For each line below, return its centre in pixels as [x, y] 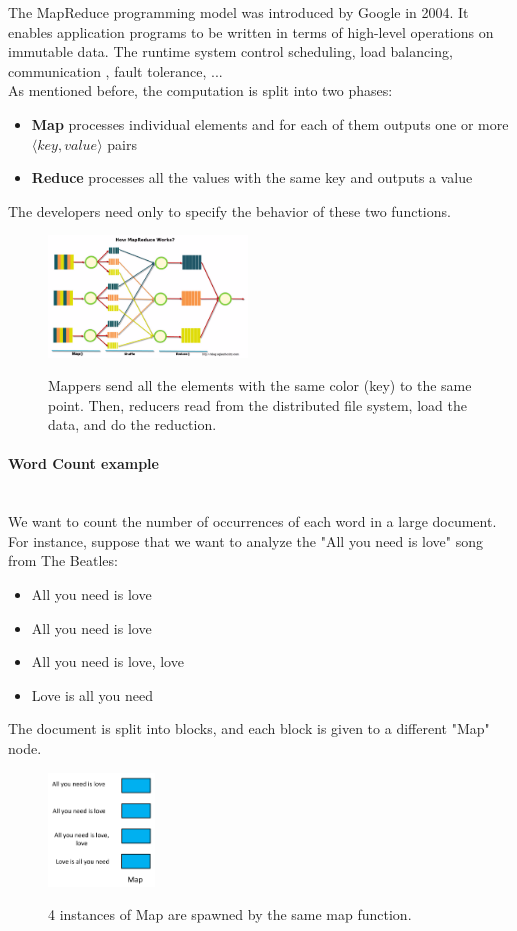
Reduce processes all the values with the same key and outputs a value [252, 177]
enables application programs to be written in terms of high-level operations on [251, 31]
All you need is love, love [107, 661]
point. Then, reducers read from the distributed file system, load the [257, 404]
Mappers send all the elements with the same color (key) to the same [260, 385]
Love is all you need [92, 694]
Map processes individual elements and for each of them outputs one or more [270, 123]
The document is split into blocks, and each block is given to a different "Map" [249, 728]
